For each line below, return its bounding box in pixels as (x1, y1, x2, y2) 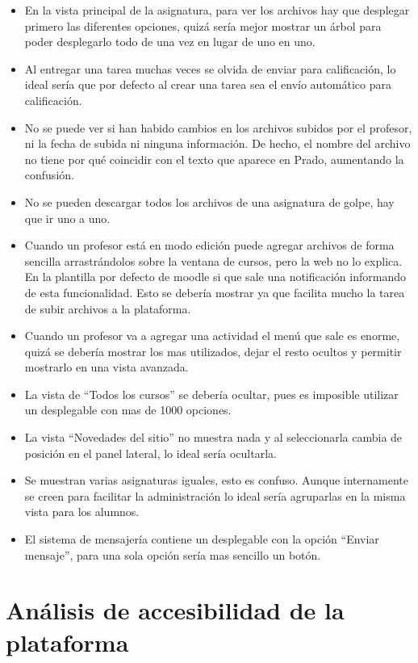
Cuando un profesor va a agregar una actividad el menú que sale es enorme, (24, 327, 400, 344)
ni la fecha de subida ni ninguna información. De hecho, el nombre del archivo (24, 135, 411, 152)
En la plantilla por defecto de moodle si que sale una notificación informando (24, 268, 406, 285)
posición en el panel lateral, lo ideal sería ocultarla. (24, 444, 277, 461)
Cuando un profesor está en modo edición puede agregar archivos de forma (24, 237, 395, 254)
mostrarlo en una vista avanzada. (24, 359, 189, 376)
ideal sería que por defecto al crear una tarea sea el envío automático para (24, 76, 391, 93)
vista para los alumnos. (24, 503, 140, 520)
